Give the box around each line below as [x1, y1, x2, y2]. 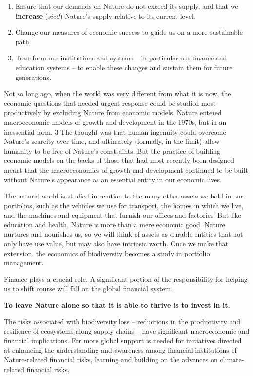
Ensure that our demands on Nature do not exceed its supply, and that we [15, 1, 238, 11]
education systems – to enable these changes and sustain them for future [15, 62, 233, 72]
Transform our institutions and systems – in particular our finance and [15, 53, 227, 63]
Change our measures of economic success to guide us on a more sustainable [15, 27, 243, 37]
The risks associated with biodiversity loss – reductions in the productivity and [4, 316, 240, 326]
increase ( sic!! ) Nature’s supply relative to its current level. [15, 10, 195, 20]
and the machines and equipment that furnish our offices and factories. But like [4, 210, 241, 220]
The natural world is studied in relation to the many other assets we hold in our [4, 191, 244, 201]
